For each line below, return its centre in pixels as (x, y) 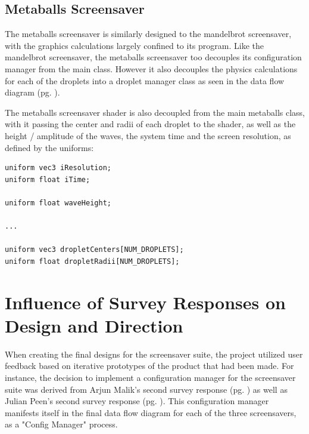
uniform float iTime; (48, 179)
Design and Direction (94, 325)
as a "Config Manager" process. (61, 424)
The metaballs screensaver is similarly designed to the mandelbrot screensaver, (148, 34)
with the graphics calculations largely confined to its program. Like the (134, 45)
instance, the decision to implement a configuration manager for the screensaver (150, 377)
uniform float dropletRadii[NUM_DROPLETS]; (92, 261)
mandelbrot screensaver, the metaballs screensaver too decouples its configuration (153, 57)
